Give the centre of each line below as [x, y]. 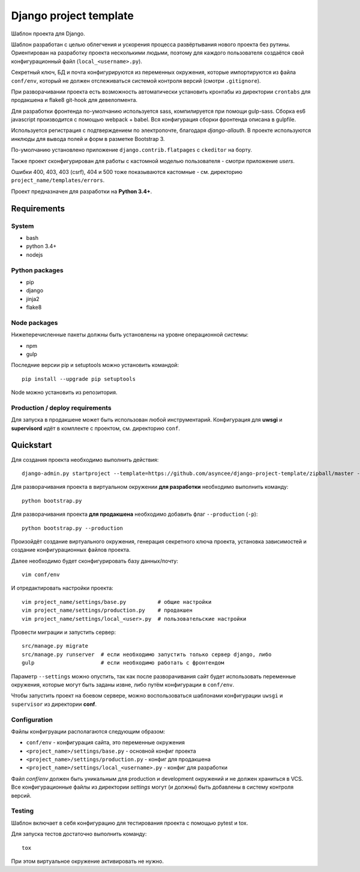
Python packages [37, 270]
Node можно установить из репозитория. [64, 392]
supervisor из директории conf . [54, 704]
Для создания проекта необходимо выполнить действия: [85, 459]
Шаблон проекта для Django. [48, 34]
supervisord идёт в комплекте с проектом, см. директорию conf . [95, 428]
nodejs [34, 254]
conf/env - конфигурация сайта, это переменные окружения [106, 742]
